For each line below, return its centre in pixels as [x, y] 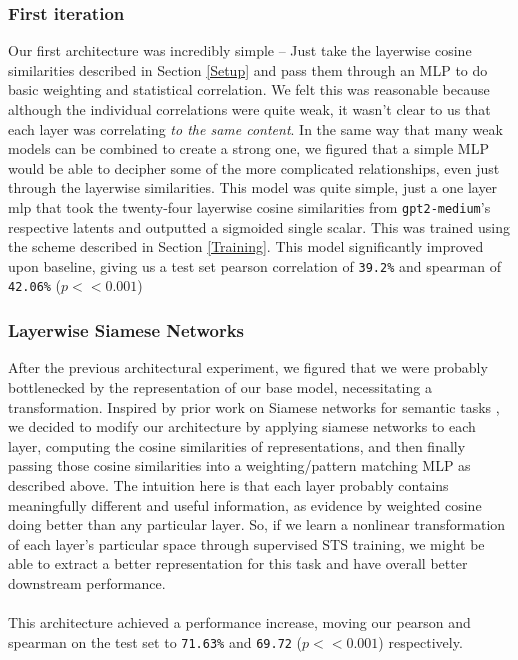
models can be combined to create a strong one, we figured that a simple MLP [248, 148]
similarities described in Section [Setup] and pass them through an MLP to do [248, 69]
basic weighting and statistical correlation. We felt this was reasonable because [249, 89]
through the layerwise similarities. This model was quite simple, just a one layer [253, 187]
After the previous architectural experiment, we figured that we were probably [248, 367]
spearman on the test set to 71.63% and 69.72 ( [155, 641]
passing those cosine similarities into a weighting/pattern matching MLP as [239, 465]
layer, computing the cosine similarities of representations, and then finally [237, 445]
